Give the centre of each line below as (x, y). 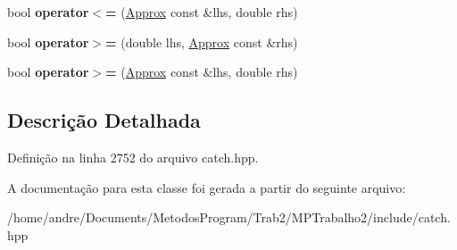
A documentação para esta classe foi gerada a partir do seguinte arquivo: (207, 187)
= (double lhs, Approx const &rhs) (202, 42)
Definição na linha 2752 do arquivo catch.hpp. (133, 157)
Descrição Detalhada (104, 120)
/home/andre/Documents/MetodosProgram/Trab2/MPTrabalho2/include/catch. (229, 217)
